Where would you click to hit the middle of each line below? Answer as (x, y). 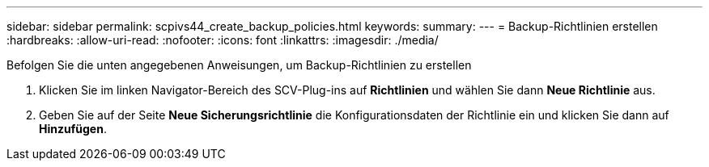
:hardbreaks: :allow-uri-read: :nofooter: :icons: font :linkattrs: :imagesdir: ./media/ (223, 40)
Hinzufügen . (73, 129)
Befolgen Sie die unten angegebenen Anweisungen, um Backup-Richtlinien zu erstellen (239, 65)
